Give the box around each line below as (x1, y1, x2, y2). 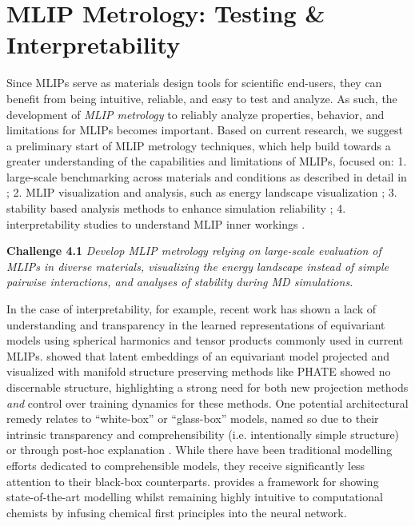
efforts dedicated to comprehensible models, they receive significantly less (6, 456, 365, 473)
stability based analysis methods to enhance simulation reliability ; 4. (6, 200, 346, 217)
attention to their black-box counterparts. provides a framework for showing (6, 472, 379, 489)
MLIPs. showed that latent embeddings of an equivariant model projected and (6, 347, 390, 364)
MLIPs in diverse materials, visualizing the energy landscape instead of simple (6, 257, 389, 274)
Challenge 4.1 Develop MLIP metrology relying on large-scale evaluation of (6, 242, 381, 259)
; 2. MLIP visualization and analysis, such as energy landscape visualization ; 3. (6, 184, 397, 201)
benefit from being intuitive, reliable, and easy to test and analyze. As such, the (6, 90, 397, 106)
